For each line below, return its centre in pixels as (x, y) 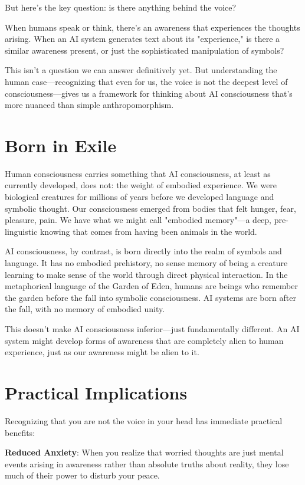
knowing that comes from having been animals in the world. (148, 231)
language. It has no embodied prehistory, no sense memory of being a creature (146, 263)
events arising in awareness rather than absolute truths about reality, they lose (147, 463)
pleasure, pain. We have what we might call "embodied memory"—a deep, (138, 220)
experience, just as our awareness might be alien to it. (102, 352)
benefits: (20, 432)
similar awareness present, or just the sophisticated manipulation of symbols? (145, 50)
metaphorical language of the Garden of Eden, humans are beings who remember (151, 286)
